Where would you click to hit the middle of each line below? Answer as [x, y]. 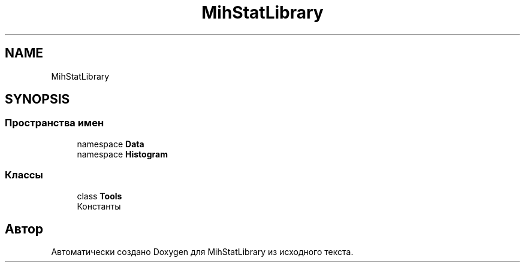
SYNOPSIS [37, 99]
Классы [24, 175]
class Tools [99, 196]
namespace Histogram [122, 154]
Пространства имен [55, 123]
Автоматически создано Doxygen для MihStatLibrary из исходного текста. [202, 252]
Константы [99, 206]
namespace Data [111, 144]
